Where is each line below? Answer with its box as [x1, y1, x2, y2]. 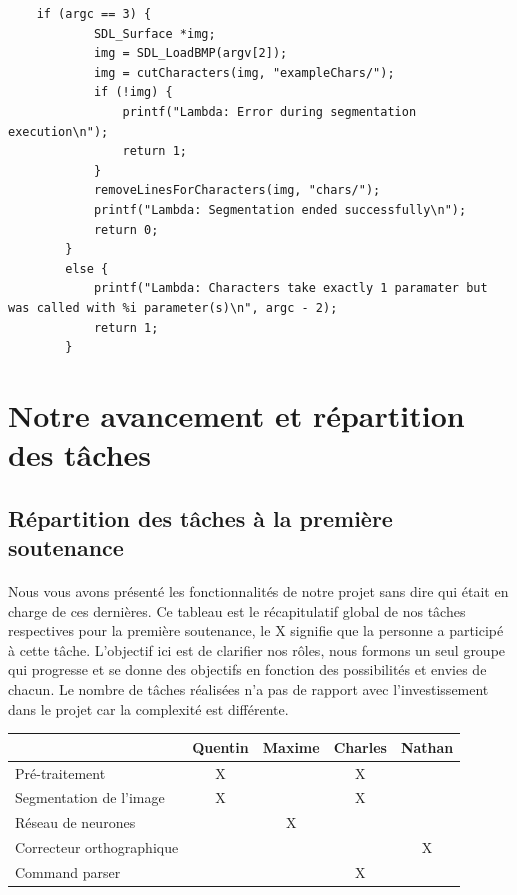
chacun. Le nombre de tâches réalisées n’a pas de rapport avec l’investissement [8, 678, 489, 699]
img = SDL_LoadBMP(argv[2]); [93, 46, 288, 61]
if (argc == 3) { [36, 7, 152, 21]
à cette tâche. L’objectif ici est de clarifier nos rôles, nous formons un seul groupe [8, 639, 506, 660]
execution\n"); [8, 124, 109, 139]
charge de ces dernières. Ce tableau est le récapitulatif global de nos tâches [8, 600, 466, 621]
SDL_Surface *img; [93, 26, 216, 41]
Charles [333, 736, 387, 757]
